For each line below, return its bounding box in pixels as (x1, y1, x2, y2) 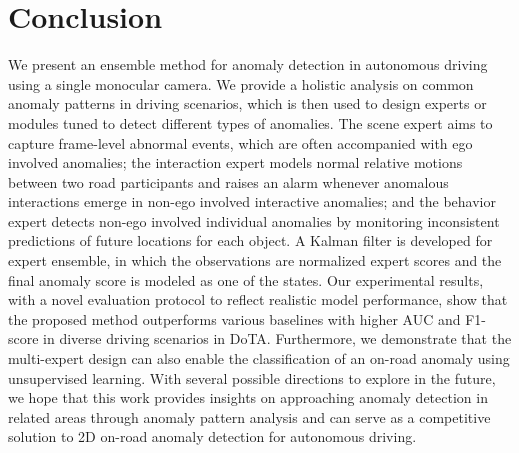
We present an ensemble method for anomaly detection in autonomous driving (8, 54, 488, 75)
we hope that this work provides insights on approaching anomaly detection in (8, 387, 488, 408)
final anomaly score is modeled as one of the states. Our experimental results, (8, 269, 484, 290)
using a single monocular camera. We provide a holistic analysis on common (8, 73, 474, 94)
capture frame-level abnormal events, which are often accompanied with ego (8, 132, 473, 153)
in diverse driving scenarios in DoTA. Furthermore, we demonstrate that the (43, 328, 512, 349)
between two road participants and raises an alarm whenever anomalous (8, 171, 449, 192)
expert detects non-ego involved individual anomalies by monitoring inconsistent (8, 210, 500, 231)
